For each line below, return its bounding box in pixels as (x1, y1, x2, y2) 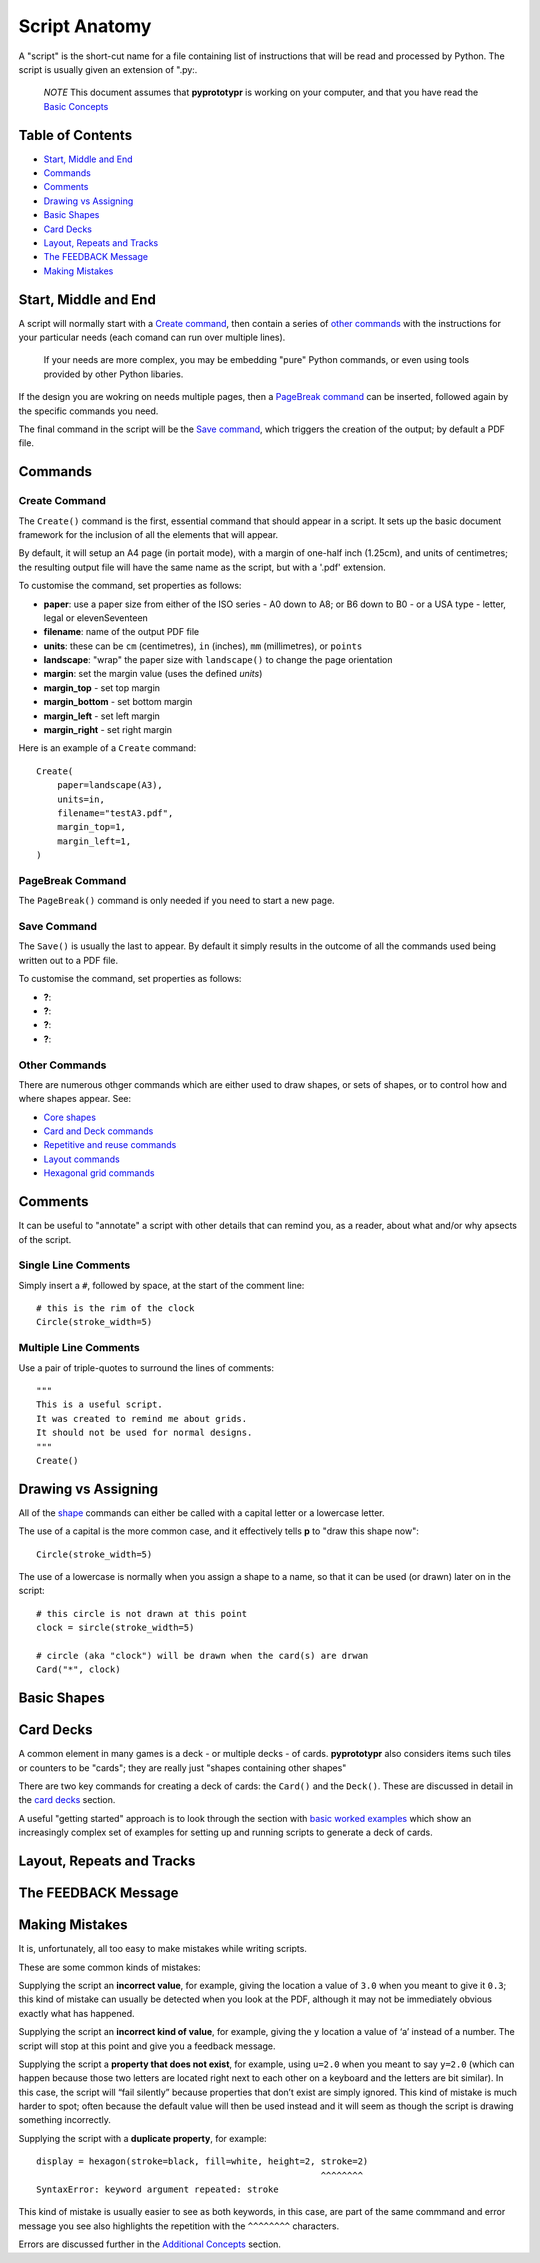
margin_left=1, (56, 835, 132, 847)
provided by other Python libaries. (43, 368, 184, 380)
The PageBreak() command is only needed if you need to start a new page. (18, 895, 335, 907)
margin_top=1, (56, 821, 127, 833)
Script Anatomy (18, 15, 152, 37)
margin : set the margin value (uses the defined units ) (43, 668, 263, 680)
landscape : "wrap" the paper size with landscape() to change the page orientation (43, 654, 393, 666)
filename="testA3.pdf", (56, 807, 174, 819)
